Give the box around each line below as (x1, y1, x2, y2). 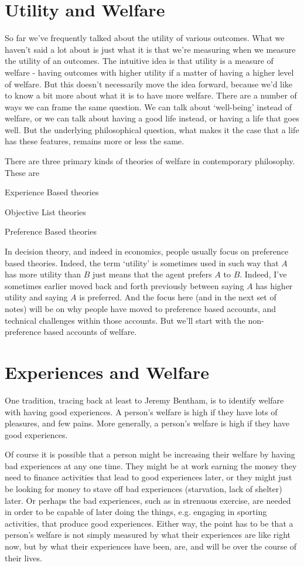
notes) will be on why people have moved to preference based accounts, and (5, 303, 276, 314)
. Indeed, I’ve (240, 268, 287, 280)
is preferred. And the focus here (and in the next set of (79, 291, 276, 303)
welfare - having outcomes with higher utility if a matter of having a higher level (5, 66, 294, 78)
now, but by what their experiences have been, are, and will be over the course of (5, 540, 297, 553)
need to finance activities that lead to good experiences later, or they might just (5, 471, 292, 483)
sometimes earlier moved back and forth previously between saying (5, 279, 244, 292)
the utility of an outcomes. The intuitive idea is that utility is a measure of (5, 55, 274, 67)
